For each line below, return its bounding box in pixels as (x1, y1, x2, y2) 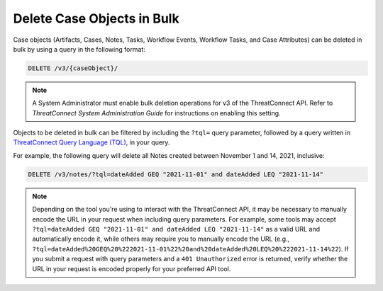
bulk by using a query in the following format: (13, 45, 145, 53)
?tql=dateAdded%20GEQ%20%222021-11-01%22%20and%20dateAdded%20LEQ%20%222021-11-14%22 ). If (32, 244, 349, 253)
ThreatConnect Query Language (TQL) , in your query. (13, 138, 170, 147)
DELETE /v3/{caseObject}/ (28, 64, 118, 72)
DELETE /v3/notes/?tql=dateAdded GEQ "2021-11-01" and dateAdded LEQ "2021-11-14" (28, 170, 324, 178)
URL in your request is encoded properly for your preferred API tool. (32, 264, 231, 273)
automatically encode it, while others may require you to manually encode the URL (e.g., (32, 234, 290, 244)
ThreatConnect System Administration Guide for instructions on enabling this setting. (32, 108, 281, 117)
